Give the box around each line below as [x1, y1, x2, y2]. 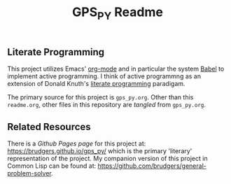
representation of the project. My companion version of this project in [7, 155, 208, 163]
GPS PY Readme [72, 4, 163, 22]
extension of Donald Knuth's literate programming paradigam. [7, 80, 185, 88]
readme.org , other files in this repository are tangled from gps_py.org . [7, 101, 206, 109]
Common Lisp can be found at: [7, 162, 97, 170]
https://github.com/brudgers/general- [97, 162, 206, 170]
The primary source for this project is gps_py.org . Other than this [7, 93, 194, 101]
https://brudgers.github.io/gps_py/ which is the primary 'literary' [7, 147, 192, 155]
